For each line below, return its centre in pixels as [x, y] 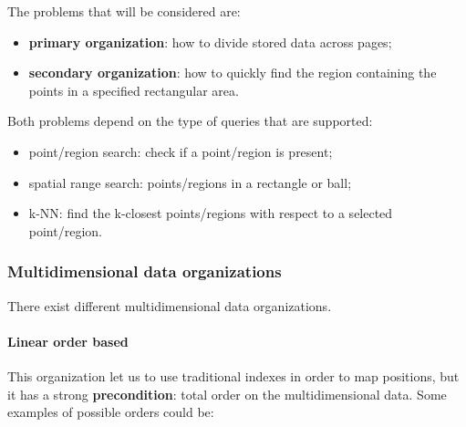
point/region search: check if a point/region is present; [181, 151]
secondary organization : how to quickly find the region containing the [233, 73]
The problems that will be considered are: [124, 11]
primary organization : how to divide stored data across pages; [210, 42]
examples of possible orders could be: [111, 412]
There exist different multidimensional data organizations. [170, 305]
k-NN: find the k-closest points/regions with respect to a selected [211, 213]
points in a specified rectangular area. [134, 90]
